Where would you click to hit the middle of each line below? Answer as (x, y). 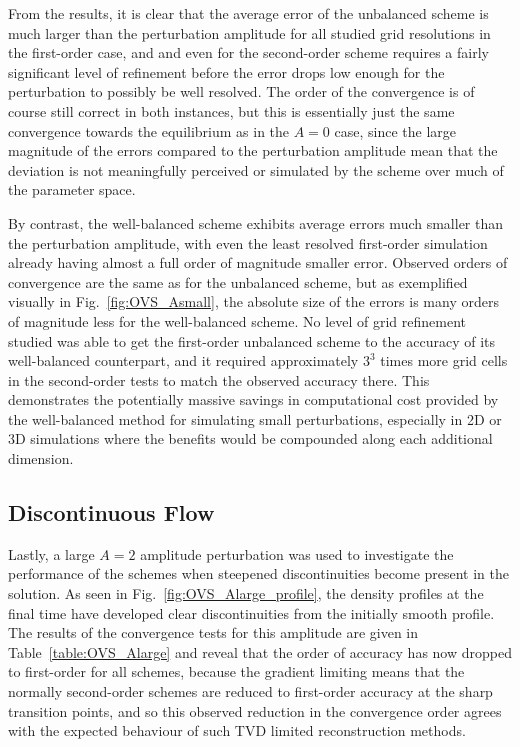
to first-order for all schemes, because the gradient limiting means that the (236, 671)
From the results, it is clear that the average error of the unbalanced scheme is (248, 13)
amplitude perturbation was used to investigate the (297, 553)
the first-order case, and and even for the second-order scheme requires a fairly (248, 52)
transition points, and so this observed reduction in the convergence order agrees (255, 710)
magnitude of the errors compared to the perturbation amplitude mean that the (253, 150)
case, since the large (395, 130)
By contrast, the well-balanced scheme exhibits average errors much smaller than (256, 222)
